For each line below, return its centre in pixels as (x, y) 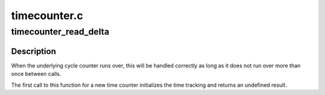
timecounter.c (47, 16)
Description (34, 51)
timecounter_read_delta (60, 32)
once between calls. (36, 74)
